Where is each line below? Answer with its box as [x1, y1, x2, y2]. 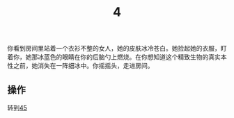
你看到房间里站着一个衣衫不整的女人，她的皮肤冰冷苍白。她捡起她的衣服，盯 [7, 44, 227, 53]
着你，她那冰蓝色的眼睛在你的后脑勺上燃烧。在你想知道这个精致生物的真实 [7, 53, 221, 61]
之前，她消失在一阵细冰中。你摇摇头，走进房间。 [13, 62, 154, 70]
